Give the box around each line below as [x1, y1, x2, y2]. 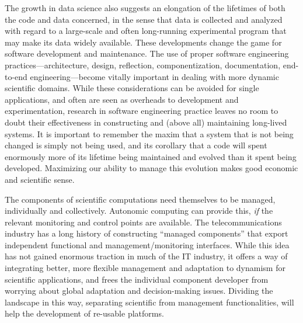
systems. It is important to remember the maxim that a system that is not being [5, 127, 294, 140]
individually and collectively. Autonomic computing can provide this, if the [5, 204, 273, 217]
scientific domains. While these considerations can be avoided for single [5, 82, 259, 94]
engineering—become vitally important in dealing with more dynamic [30, 70, 279, 82]
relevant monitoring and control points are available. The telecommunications [5, 216, 282, 228]
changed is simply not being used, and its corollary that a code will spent [5, 139, 267, 151]
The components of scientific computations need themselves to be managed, [5, 193, 276, 205]
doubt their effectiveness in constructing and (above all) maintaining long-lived [5, 116, 287, 128]
